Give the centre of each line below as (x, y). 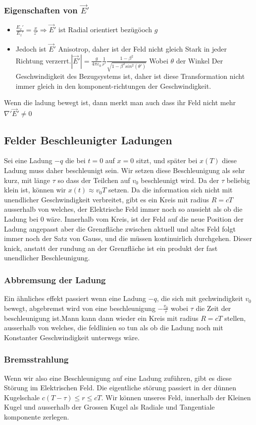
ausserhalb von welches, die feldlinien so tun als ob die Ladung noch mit (114, 328)
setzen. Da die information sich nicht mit (171, 190)
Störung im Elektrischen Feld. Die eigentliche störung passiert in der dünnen (120, 388)
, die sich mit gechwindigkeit (200, 298)
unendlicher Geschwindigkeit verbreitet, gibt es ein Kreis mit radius (106, 199)
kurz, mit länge (27, 180)
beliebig (238, 180)
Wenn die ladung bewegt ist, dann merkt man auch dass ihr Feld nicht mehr (120, 102)
